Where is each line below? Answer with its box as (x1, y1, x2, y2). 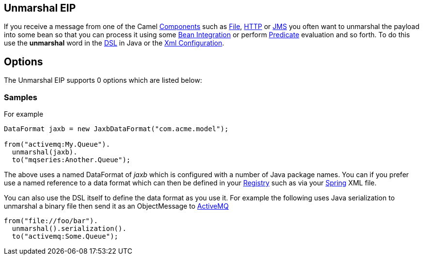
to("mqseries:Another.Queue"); (12, 156, 131, 164)
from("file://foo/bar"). (4, 217, 98, 225)
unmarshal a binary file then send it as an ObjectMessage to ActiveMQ (4, 202, 229, 211)
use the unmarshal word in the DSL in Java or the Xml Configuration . (4, 39, 224, 47)
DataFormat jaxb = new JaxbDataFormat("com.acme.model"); (4, 125, 229, 133)
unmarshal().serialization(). (12, 225, 126, 233)
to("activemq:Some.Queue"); (12, 232, 119, 241)
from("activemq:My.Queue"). (4, 140, 110, 149)
